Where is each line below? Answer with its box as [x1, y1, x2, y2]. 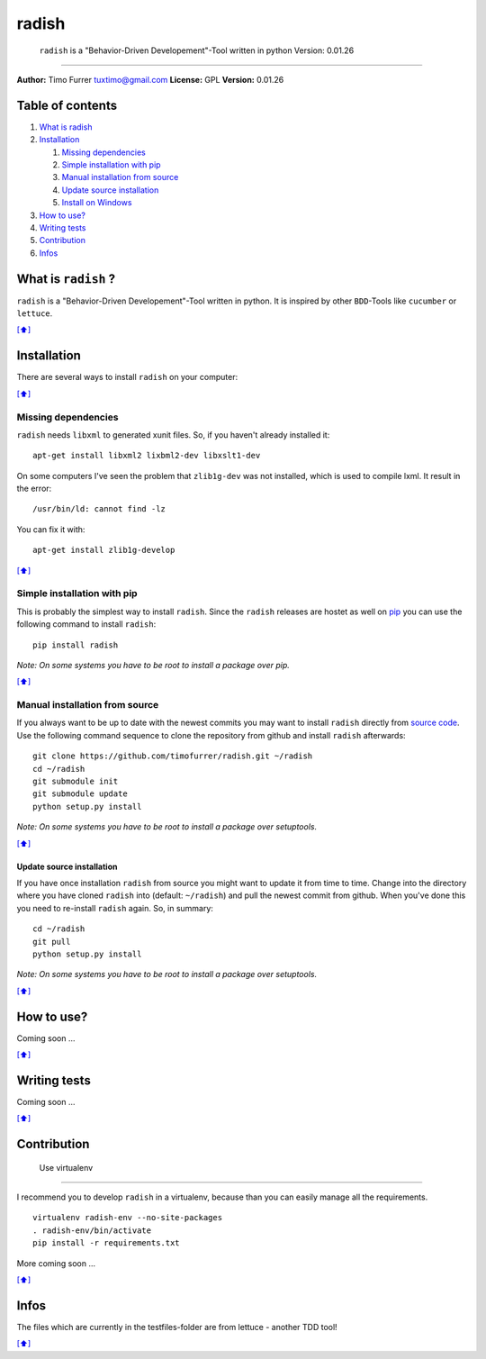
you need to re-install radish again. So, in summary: [16, 902, 213, 913]
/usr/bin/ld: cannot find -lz [32, 504, 166, 514]
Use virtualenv [39, 1162, 94, 1173]
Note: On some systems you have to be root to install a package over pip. [16, 659, 290, 670]
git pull [32, 937, 71, 947]
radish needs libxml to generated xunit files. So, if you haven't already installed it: [16, 429, 330, 440]
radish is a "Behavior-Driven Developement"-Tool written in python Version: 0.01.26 [39, 45, 355, 56]
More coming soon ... [16, 1257, 96, 1269]
